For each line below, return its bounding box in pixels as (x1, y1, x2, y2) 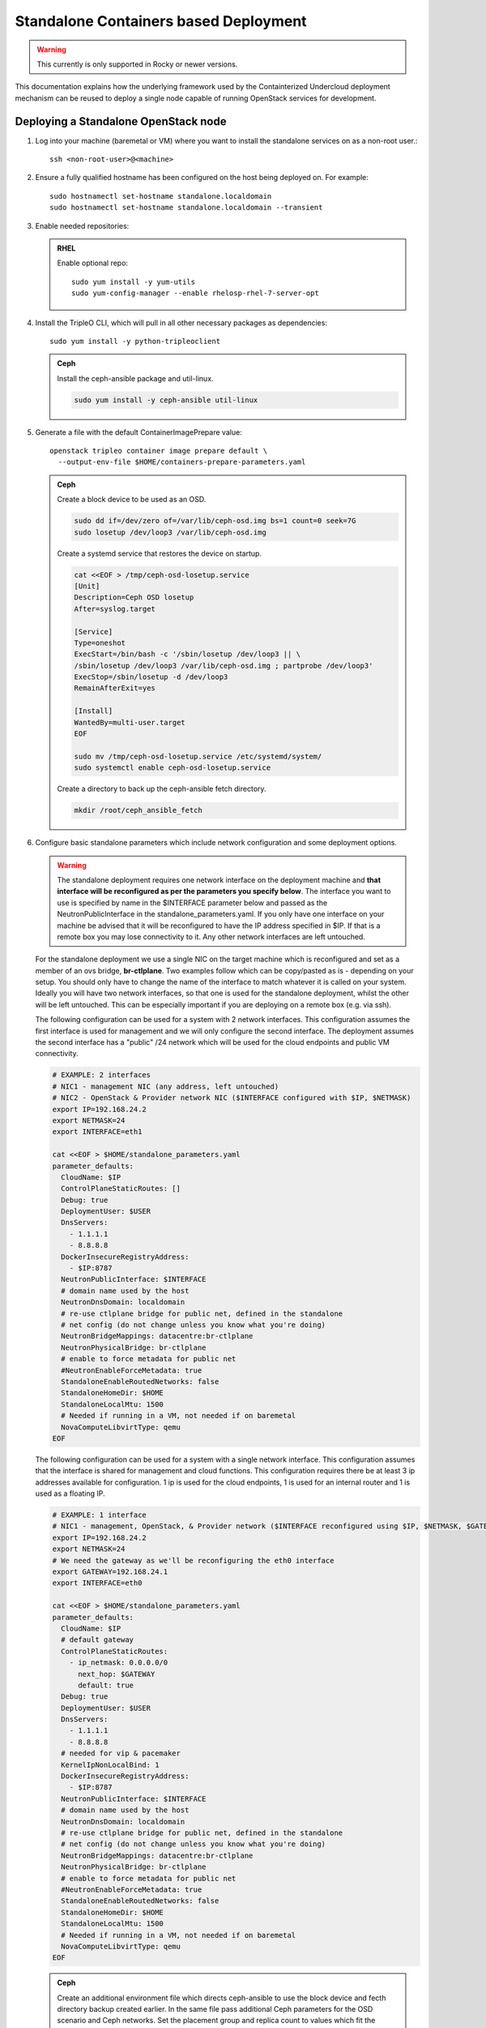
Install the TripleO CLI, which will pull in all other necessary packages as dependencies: (35, 317, 328, 328)
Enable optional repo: (57, 258, 129, 268)
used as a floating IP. (35, 1489, 105, 1498)
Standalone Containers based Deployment (15, 12, 307, 30)
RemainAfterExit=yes (74, 684, 156, 693)
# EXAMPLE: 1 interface (52, 1510, 147, 1520)
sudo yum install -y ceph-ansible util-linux (74, 395, 258, 405)
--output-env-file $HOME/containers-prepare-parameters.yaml (58, 458, 306, 466)
